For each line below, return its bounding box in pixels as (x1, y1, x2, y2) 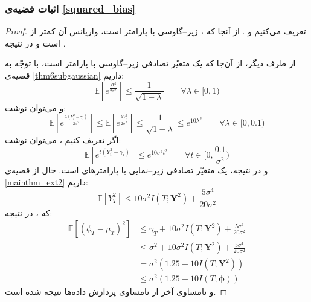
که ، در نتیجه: (5, 206, 53, 219)
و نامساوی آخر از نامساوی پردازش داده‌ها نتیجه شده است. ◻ (5, 285, 228, 298)
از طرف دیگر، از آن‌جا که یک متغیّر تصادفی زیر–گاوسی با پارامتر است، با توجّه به (5, 57, 296, 69)
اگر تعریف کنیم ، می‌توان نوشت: (5, 133, 121, 146)
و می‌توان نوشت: (5, 101, 66, 114)
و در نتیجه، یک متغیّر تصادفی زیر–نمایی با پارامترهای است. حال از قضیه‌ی (5, 164, 268, 176)
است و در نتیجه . (5, 36, 66, 49)
